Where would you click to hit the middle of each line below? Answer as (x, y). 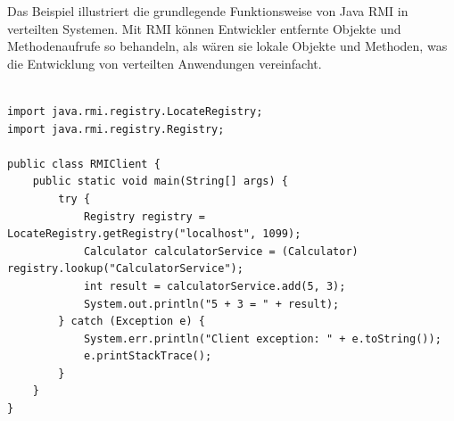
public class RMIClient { (84, 164)
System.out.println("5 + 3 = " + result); (211, 304)
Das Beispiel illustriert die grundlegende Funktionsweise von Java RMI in (208, 11)
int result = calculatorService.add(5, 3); (215, 286)
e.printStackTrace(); (148, 356)
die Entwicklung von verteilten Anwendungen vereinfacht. (165, 63)
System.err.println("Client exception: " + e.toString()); (262, 338)
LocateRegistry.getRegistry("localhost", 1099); (154, 234)
